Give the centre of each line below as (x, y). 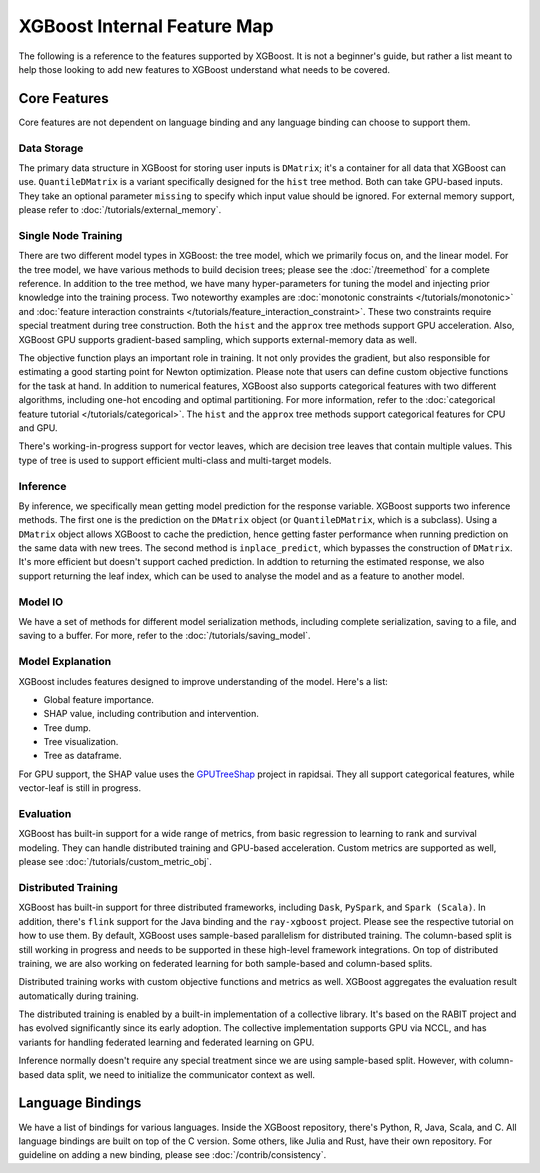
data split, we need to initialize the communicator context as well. (180, 1074)
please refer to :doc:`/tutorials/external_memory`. (120, 210)
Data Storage (51, 148)
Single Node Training (70, 235)
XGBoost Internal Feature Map (146, 26)
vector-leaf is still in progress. (80, 788)
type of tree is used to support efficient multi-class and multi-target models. (175, 460)
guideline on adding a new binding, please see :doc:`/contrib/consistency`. (172, 1155)
